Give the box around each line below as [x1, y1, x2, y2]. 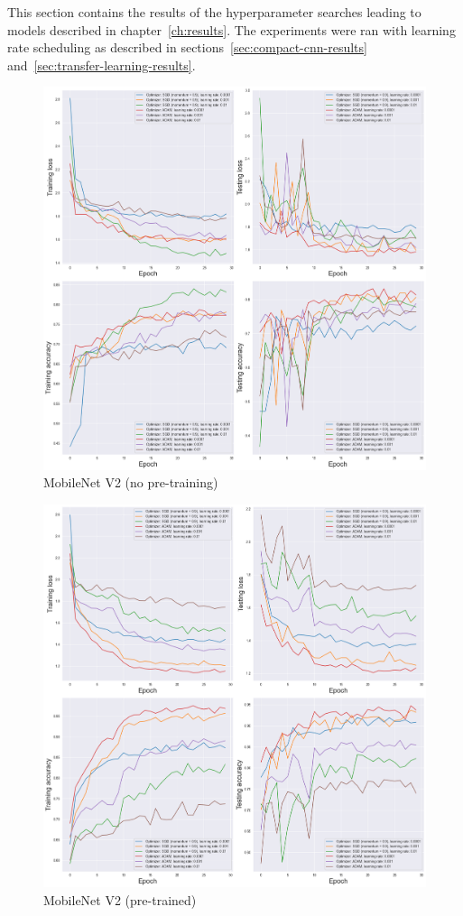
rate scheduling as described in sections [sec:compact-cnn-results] [7, 38, 367, 57]
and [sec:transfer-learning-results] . [7, 55, 196, 74]
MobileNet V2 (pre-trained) [43, 890, 197, 909]
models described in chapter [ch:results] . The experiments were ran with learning [7, 20, 456, 39]
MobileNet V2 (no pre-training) [43, 473, 218, 492]
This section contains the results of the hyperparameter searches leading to [7, 3, 421, 21]
